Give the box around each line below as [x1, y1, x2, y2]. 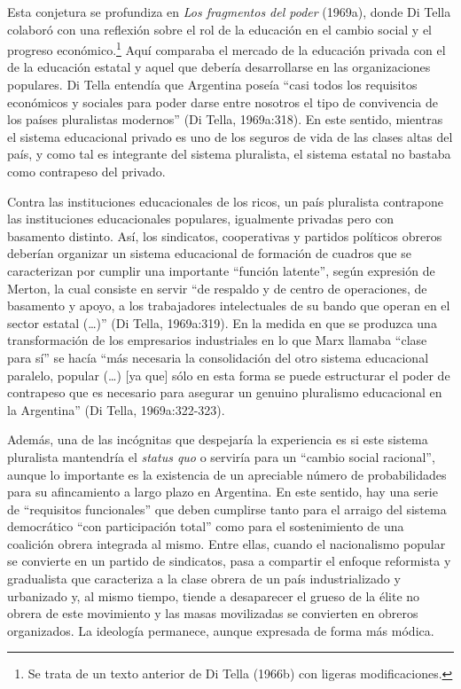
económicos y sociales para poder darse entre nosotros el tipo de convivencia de [7, 92, 438, 111]
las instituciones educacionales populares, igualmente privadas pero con [7, 209, 395, 228]
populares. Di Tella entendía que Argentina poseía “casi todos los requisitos [7, 75, 418, 94]
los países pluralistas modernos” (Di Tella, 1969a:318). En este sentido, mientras [7, 110, 443, 129]
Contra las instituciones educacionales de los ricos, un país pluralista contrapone [7, 192, 443, 210]
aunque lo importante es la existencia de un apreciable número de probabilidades [7, 465, 447, 483]
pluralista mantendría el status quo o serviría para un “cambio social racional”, [7, 447, 435, 466]
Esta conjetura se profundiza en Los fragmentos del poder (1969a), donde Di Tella [7, 3, 451, 20]
